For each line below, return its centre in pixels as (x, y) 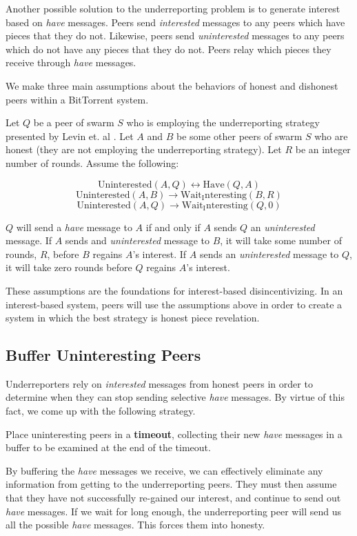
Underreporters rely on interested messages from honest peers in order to (159, 383)
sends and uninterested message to (137, 240)
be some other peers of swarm (239, 136)
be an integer (323, 149)
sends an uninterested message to (269, 254)
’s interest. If (160, 254)
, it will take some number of (281, 240)
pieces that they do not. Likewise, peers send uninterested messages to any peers (175, 36)
